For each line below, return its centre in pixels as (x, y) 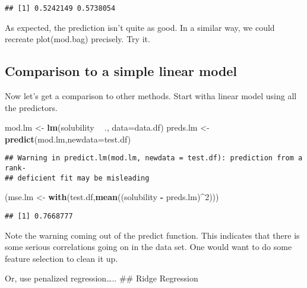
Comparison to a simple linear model (121, 71)
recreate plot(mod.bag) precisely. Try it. (77, 39)
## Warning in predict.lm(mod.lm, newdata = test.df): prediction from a (154, 158)
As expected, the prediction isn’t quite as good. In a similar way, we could (140, 27)
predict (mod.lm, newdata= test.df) (68, 139)
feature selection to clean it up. (61, 258)
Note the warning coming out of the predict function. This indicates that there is (152, 235)
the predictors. (31, 107)
